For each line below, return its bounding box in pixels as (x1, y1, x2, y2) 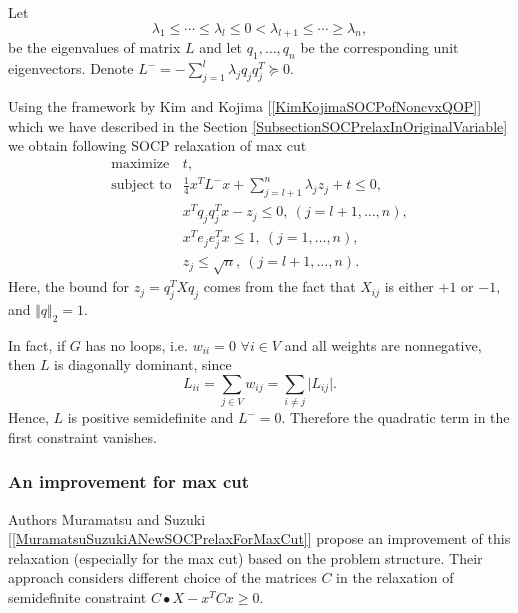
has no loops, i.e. (85, 334, 188, 355)
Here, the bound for (8, 276, 130, 297)
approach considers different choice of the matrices (8, 567, 317, 588)
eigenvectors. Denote (8, 58, 134, 79)
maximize (111, 156, 170, 171)
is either (384, 276, 434, 297)
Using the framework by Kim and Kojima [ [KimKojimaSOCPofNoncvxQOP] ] (8, 95, 482, 116)
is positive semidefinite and (67, 407, 234, 428)
